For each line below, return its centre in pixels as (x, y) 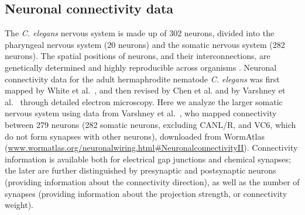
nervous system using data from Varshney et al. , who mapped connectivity (141, 113)
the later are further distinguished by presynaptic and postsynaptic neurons (140, 170)
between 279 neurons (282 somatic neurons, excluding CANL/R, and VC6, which (150, 124)
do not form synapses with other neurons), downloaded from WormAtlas (135, 136)
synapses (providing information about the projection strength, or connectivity (146, 193)
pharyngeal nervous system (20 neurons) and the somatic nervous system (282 (145, 44)
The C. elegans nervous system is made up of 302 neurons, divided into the (140, 33)
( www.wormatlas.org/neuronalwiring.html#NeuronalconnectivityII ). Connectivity (151, 148)
